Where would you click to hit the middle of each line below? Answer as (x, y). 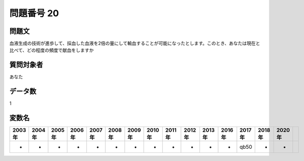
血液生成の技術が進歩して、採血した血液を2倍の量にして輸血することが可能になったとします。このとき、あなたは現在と (135, 44)
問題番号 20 (34, 13)
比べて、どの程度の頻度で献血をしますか (52, 50)
